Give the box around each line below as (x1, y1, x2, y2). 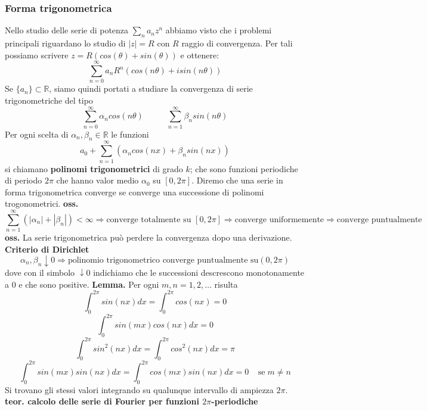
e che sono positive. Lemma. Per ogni (18, 278, 159, 290)
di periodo (5, 174, 42, 186)
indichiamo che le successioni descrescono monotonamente (93, 266, 305, 279)
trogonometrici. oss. (5, 197, 79, 210)
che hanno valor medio (56, 174, 139, 186)
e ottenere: (180, 48, 219, 61)
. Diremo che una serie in (191, 174, 283, 186)
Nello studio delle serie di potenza (5, 24, 129, 36)
